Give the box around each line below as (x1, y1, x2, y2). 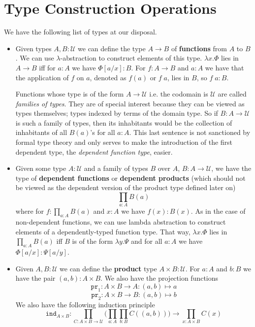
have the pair (15, 273, 56, 283)
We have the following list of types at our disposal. (4, 27, 157, 37)
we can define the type (78, 43, 146, 53)
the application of (15, 72, 69, 82)
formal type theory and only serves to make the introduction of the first (15, 137, 233, 147)
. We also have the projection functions (100, 273, 219, 283)
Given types (15, 43, 52, 53)
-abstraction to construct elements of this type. (60, 53, 202, 63)
